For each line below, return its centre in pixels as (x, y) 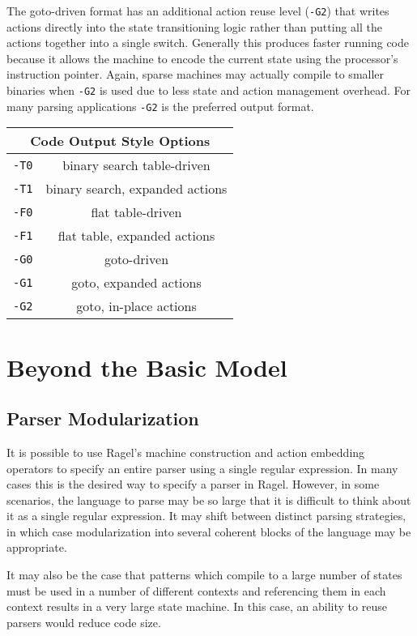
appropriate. (37, 547)
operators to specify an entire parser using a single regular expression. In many (202, 468)
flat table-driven (136, 212)
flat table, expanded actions (136, 236)
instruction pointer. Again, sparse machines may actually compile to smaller (196, 74)
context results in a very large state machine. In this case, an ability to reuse (197, 606)
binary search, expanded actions (136, 189)
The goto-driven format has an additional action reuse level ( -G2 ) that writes (198, 11)
